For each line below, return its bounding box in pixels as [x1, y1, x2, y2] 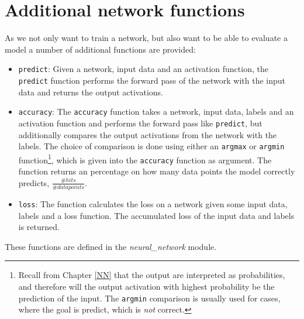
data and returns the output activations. [18, 85, 164, 98]
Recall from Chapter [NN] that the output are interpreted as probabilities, [18, 269, 285, 281]
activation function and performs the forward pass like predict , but [18, 116, 262, 129]
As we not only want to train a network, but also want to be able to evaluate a [5, 32, 288, 44]
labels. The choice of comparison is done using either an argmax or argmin [18, 140, 285, 152]
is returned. [18, 221, 60, 233]
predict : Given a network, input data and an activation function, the [18, 63, 268, 75]
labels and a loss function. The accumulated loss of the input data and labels [18, 209, 295, 221]
